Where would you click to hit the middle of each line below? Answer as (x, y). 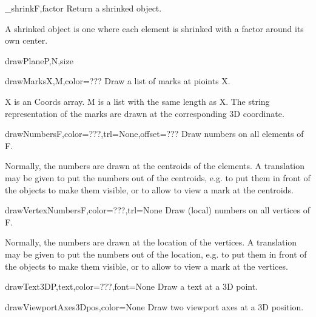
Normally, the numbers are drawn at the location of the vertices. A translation (151, 242)
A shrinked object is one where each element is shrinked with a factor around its (154, 28)
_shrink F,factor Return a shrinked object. (83, 8)
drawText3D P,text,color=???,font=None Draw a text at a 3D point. (132, 286)
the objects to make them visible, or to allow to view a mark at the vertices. (146, 266)
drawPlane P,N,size (39, 60)
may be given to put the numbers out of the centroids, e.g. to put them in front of (158, 177)
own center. (26, 40)
